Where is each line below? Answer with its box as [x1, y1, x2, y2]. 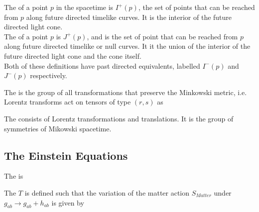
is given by [51, 197, 84, 208]
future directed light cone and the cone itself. [4, 50, 141, 61]
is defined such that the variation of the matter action [24, 187, 190, 198]
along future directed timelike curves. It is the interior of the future [26, 11, 232, 22]
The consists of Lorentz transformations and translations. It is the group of [4, 113, 234, 123]
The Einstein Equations [4, 147, 128, 163]
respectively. [30, 70, 67, 81]
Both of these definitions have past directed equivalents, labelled [4, 60, 200, 71]
